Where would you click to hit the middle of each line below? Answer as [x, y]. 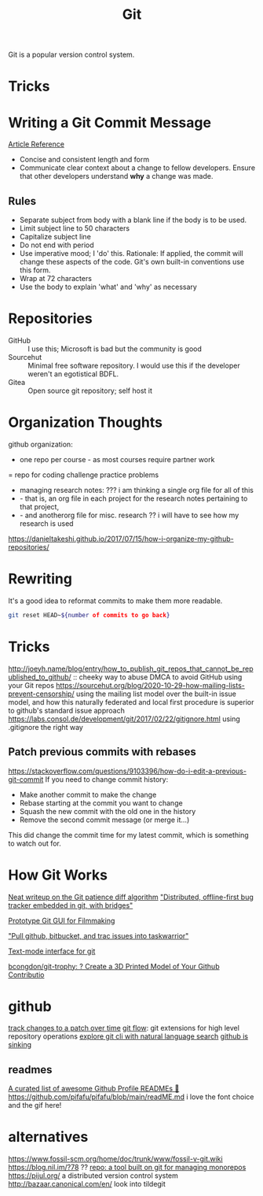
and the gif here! [35, 1105]
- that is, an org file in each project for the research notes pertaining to [133, 498]
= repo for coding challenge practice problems [84, 475]
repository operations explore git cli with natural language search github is [128, 1036]
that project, [39, 507]
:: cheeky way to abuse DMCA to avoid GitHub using [158, 677]
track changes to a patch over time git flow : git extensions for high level [124, 1028]
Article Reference [37, 144]
